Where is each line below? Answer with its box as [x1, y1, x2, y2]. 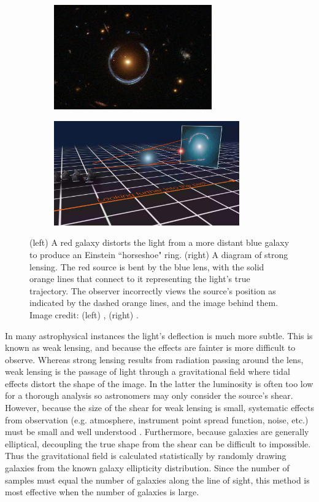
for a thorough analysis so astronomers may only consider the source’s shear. [5, 389, 293, 402]
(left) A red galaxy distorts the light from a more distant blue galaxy [29, 236, 290, 249]
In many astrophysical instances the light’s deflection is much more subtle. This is [5, 329, 313, 342]
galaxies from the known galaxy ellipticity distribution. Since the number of [5, 461, 290, 474]
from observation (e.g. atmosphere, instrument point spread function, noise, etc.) [5, 413, 309, 426]
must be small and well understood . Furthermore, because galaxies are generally [5, 425, 309, 438]
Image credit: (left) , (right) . [29, 308, 139, 321]
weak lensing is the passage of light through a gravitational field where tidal [5, 365, 290, 378]
